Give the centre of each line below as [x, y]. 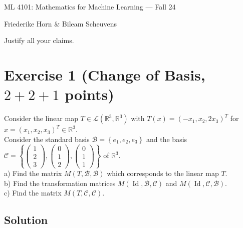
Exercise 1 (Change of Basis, [105, 74]
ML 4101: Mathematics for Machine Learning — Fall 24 [90, 6]
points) [89, 94]
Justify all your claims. [39, 40]
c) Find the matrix [33, 193]
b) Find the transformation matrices [60, 183]
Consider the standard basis [47, 139]
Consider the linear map [41, 118]
